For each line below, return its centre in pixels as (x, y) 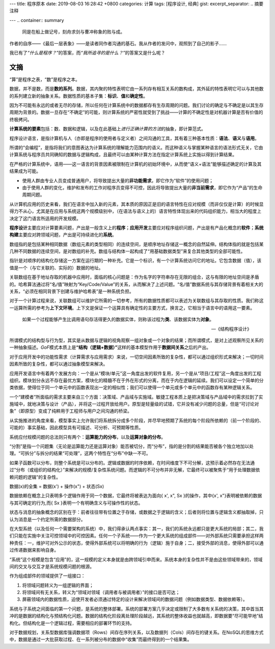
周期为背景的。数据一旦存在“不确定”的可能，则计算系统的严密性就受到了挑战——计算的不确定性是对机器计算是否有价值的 (136, 112)
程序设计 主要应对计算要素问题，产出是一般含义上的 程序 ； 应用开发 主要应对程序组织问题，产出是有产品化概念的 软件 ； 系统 (136, 228)
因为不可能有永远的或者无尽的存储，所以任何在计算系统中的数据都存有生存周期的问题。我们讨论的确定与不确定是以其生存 (136, 105)
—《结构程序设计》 (231, 329)
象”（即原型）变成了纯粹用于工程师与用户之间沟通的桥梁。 (71, 411)
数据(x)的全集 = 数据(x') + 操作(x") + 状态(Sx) (57, 486)
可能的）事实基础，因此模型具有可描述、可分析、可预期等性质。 (76, 428)
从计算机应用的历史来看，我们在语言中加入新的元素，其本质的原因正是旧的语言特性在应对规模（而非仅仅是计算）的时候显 (136, 204)
